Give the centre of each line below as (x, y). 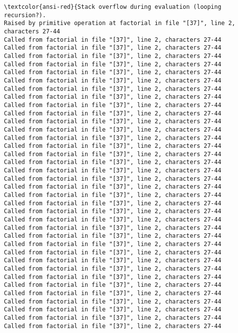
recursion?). (25, 15)
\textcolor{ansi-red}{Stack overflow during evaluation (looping (113, 7)
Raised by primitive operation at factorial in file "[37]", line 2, (120, 23)
